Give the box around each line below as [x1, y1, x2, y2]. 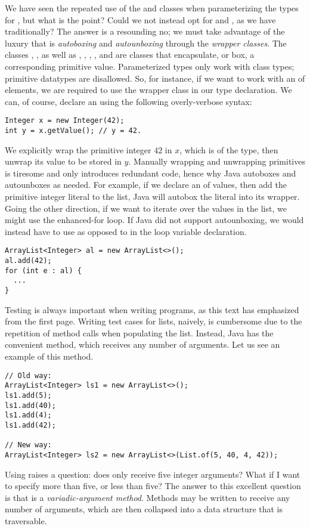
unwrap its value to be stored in [5, 155, 122, 168]
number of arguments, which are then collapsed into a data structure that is [5, 503, 283, 515]
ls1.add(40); [5, 401, 56, 410]
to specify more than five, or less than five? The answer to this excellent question [5, 479, 301, 492]
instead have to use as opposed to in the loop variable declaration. [5, 225, 247, 237]
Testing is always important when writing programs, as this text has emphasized [5, 303, 299, 315]
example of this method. [5, 350, 94, 363]
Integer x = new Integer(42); [5, 116, 125, 125]
